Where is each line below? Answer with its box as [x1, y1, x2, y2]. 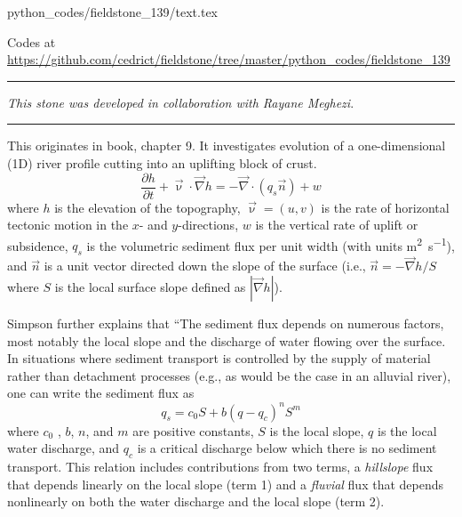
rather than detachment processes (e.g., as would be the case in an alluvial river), [7, 366, 451, 384]
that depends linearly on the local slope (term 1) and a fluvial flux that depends [7, 474, 444, 493]
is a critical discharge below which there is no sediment [137, 439, 437, 457]
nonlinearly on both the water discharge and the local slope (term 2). [7, 492, 385, 511]
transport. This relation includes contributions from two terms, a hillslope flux [7, 456, 434, 475]
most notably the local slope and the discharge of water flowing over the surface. [7, 331, 446, 350]
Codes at [7, 32, 56, 51]
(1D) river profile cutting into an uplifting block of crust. [7, 153, 317, 172]
